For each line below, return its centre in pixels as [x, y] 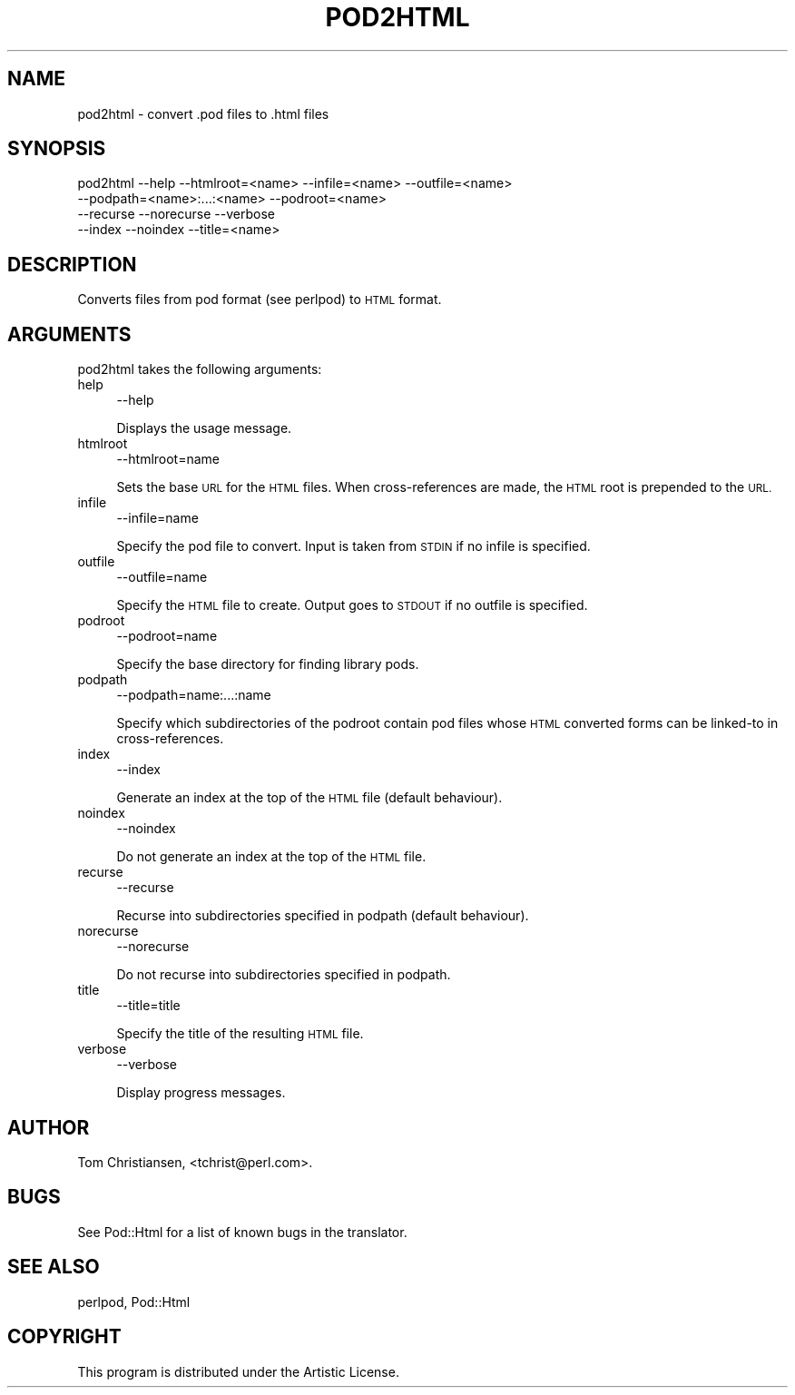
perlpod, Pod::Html [134, 1302]
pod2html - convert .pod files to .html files [203, 113]
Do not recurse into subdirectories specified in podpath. [284, 975]
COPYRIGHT [64, 1337]
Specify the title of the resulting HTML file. [240, 1034]
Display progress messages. [201, 1093]
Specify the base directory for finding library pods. [268, 664]
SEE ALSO [54, 1267]
